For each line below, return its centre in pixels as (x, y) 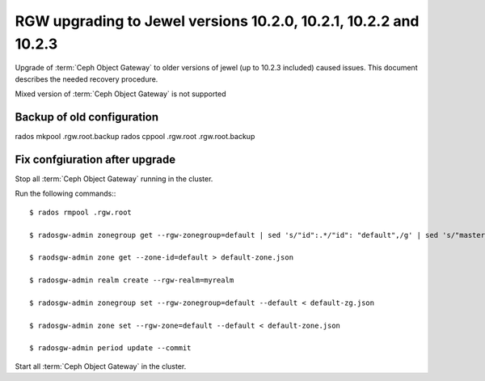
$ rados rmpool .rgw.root (81, 212)
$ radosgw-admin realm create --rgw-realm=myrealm (132, 280)
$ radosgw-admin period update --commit (110, 348)
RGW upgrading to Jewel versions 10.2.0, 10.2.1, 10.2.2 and (217, 21)
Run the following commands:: (65, 193)
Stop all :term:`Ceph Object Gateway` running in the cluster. (114, 179)
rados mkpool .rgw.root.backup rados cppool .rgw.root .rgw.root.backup (135, 137)
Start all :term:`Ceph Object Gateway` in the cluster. (101, 366)
